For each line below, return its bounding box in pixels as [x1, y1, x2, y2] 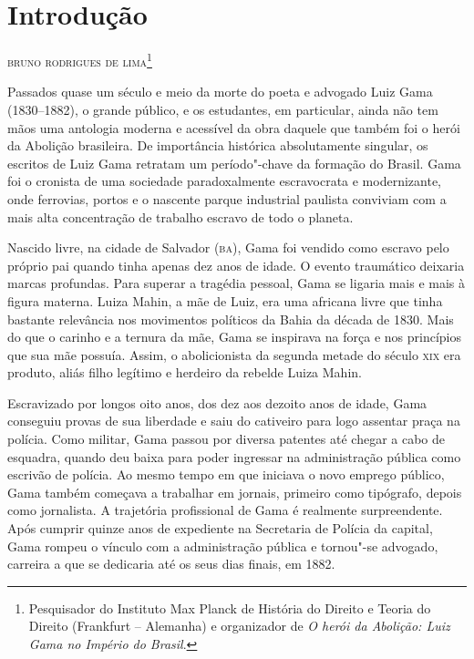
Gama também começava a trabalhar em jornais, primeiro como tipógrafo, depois [7, 482, 462, 501]
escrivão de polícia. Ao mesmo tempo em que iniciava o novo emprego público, [7, 465, 445, 484]
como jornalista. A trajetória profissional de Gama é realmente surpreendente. [7, 500, 443, 520]
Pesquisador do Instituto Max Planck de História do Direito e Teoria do [28, 598, 431, 617]
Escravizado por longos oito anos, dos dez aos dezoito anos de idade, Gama [7, 393, 428, 412]
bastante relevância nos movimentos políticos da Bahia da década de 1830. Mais [7, 309, 454, 328]
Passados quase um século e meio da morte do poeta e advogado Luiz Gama [7, 82, 433, 101]
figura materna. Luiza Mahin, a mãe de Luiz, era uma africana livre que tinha [7, 291, 443, 310]
